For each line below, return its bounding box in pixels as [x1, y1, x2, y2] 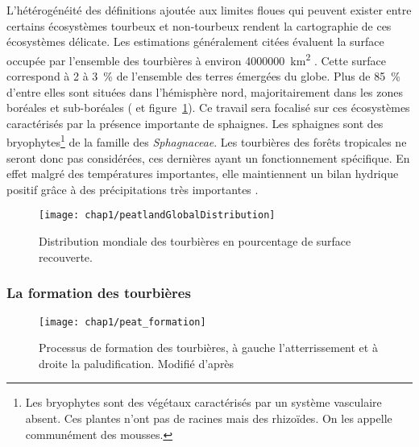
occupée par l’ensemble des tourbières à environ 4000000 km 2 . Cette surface [6, 49, 387, 68]
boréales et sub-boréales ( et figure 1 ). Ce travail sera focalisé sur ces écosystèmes [6, 99, 410, 116]
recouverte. [39, 248, 93, 265]
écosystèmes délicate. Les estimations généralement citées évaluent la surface [6, 33, 384, 50]
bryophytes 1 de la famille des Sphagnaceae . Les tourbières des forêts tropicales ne [6, 131, 407, 151]
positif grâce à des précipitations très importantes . [6, 180, 259, 197]
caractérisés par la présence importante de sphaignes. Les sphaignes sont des [6, 114, 384, 131]
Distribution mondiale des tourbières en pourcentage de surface [39, 233, 351, 250]
